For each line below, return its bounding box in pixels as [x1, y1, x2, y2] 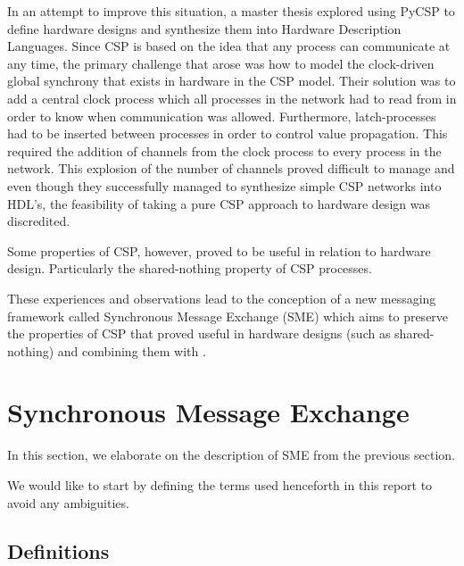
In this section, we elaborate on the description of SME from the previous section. [7, 445, 456, 464]
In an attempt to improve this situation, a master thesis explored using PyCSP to [7, 2, 455, 20]
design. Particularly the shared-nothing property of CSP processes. [7, 259, 372, 278]
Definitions [7, 537, 110, 564]
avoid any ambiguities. [7, 493, 129, 512]
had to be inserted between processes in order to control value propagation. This [7, 124, 448, 143]
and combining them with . [57, 341, 206, 360]
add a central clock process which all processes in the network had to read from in [7, 88, 457, 107]
